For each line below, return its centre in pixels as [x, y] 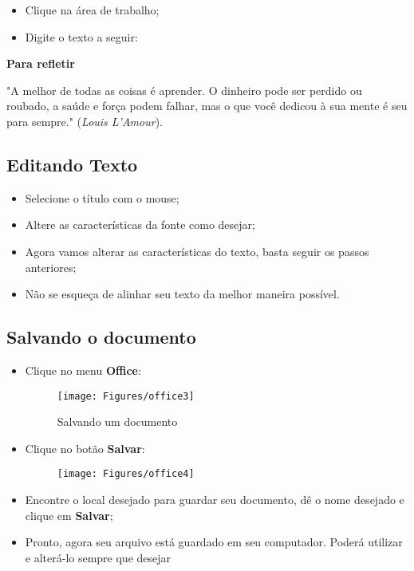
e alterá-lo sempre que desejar [98, 557]
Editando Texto [72, 164]
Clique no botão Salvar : [85, 448]
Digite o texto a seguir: [81, 36]
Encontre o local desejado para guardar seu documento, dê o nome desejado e [215, 500]
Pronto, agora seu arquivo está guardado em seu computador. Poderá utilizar [214, 542]
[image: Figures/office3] [126, 396]
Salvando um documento [117, 421]
